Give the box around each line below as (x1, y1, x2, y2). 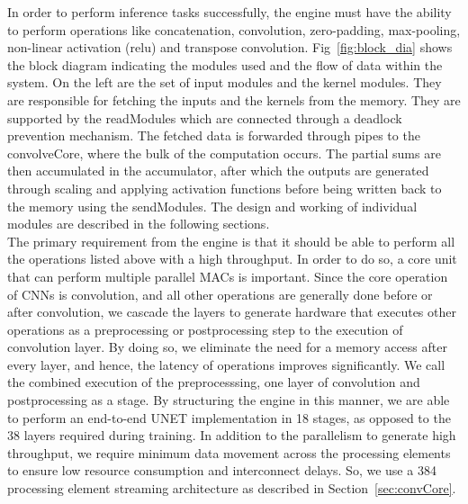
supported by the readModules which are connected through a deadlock (7, 108, 402, 127)
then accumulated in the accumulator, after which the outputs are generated (7, 161, 429, 180)
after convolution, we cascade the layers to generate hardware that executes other (7, 302, 456, 321)
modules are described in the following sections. (7, 214, 270, 233)
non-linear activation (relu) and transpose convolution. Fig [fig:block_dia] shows (7, 38, 453, 57)
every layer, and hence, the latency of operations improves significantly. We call (7, 355, 445, 373)
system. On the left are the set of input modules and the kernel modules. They (7, 73, 442, 92)
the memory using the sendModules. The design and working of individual (7, 196, 418, 215)
